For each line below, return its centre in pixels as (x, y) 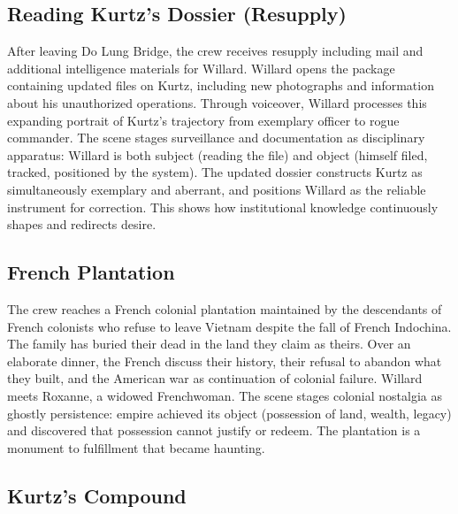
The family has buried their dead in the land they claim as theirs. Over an (209, 344)
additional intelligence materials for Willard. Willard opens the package (201, 68)
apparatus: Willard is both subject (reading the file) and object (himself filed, (218, 154)
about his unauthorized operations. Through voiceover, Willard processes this (217, 102)
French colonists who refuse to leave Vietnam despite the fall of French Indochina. (229, 326)
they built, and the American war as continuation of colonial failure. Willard (215, 378)
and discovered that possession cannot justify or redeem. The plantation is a (214, 430)
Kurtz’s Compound (97, 495)
